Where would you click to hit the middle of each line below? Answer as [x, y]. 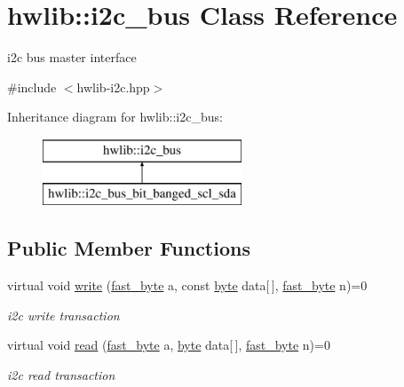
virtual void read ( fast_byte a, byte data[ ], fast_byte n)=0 [169, 345]
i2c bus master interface [72, 57]
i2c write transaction [63, 315]
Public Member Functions [129, 248]
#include [32, 87]
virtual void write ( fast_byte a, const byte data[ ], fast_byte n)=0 [187, 285]
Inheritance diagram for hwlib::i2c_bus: [115, 117]
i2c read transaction [61, 375]
